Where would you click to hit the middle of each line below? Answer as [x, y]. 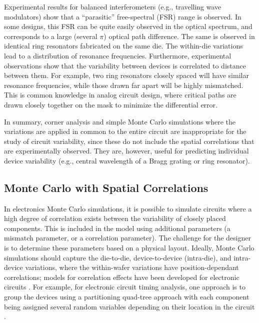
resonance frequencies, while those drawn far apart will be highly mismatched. [124, 85]
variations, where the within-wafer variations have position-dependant [132, 267]
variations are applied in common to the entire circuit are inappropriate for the [125, 131]
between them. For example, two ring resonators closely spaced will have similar [126, 75]
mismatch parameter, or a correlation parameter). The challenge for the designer [127, 238]
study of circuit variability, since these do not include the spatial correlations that [129, 141]
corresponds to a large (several [51, 36]
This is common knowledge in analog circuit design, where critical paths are [120, 95]
